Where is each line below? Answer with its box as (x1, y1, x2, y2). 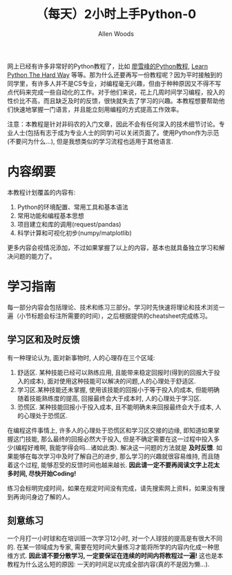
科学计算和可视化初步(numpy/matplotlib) (17, 229, 133, 237)
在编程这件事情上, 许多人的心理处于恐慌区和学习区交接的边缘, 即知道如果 (7, 426, 214, 434)
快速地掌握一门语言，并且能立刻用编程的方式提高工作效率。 (12, 105, 183, 113)
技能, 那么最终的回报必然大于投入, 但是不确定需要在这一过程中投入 (25, 435, 214, 443)
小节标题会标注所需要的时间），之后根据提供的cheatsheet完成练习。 (19, 312, 212, 320)
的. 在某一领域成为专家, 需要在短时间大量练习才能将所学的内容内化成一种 (7, 543, 214, 552)
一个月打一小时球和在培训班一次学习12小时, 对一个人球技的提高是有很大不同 (7, 534, 223, 543)
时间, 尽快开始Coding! (12, 469, 77, 478)
